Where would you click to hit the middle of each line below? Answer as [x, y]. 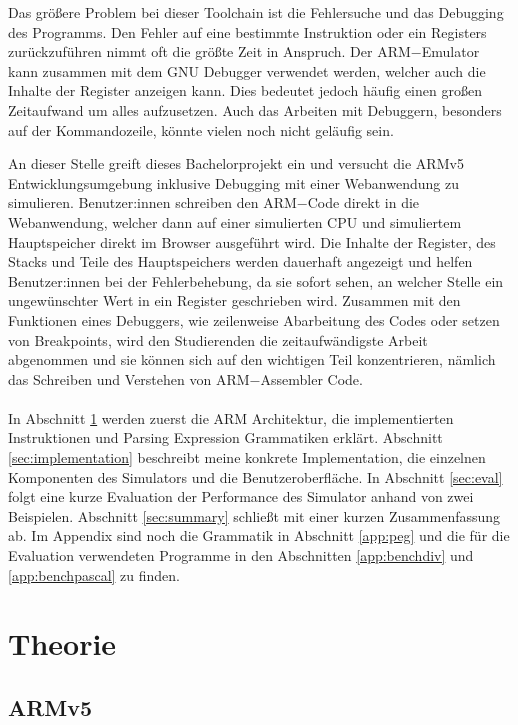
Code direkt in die [363, 202]
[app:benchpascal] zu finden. [94, 574]
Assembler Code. [311, 378]
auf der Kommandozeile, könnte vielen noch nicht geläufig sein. [201, 129]
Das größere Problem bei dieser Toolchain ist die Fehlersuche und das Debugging [256, 12]
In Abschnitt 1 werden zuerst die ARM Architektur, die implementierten [231, 417]
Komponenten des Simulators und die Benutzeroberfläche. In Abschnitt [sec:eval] [255, 476]
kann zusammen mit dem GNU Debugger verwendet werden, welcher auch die [247, 70]
